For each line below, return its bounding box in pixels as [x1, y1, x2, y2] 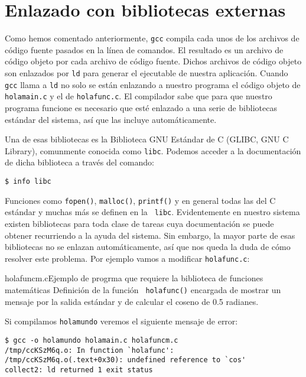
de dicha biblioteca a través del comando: [5, 156, 154, 168]
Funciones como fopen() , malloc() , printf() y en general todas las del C [5, 194, 276, 206]
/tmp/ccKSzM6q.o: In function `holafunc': [5, 346, 174, 355]
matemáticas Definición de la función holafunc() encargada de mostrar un [5, 283, 281, 295]
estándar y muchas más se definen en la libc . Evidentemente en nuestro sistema [5, 206, 300, 218]
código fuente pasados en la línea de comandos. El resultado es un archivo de [5, 43, 284, 56]
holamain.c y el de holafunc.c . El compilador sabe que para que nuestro [5, 90, 272, 102]
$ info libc [5, 177, 51, 186]
